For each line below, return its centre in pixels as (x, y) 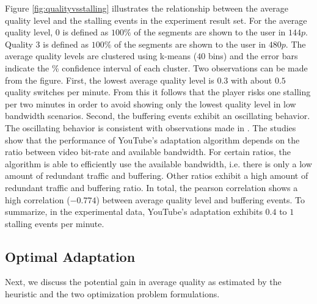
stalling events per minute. (55, 223)
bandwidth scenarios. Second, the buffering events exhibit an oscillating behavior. (158, 116)
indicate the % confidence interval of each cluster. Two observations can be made (156, 67)
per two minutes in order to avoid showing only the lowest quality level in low (151, 103)
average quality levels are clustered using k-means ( (101, 56)
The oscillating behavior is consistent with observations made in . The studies (151, 127)
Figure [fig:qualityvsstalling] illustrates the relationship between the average (147, 8)
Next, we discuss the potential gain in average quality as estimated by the (143, 282)
